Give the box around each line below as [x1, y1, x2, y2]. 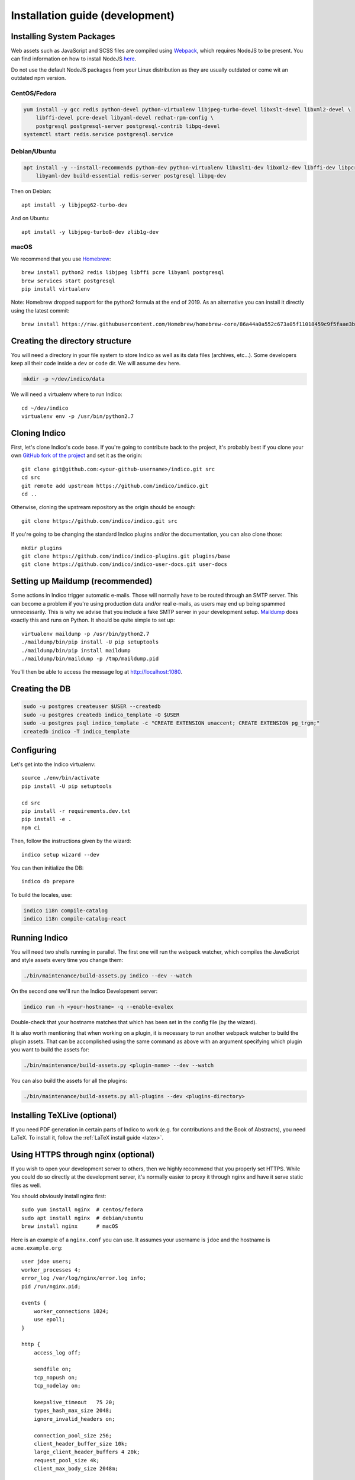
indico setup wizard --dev [21, 851, 100, 858]
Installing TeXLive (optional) [11, 1110, 117, 1120]
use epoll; [33, 1316, 66, 1323]
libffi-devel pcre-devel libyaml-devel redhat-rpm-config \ [35, 114, 214, 121]
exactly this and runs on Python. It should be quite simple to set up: [11, 616, 175, 624]
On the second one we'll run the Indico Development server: [11, 987, 158, 995]
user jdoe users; [21, 1258, 72, 1265]
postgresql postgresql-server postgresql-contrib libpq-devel [35, 123, 220, 130]
